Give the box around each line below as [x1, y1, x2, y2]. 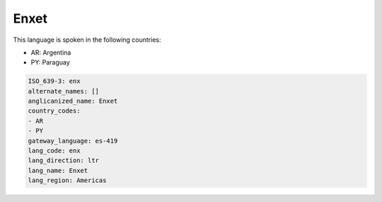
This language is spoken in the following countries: [13, 35, 161, 44]
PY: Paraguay [30, 58, 70, 67]
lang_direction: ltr [28, 157, 99, 164]
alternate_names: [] [28, 87, 99, 95]
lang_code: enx [28, 147, 81, 155]
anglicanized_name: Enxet [28, 97, 118, 106]
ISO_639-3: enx [28, 77, 81, 85]
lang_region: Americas [28, 176, 107, 184]
